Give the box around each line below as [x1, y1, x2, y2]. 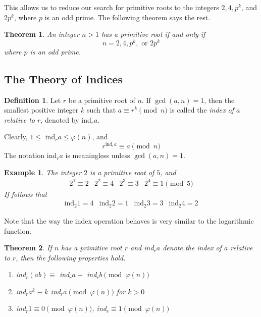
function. [4, 225, 32, 236]
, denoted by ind [40, 114, 91, 125]
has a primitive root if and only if [101, 29, 205, 39]
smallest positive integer [4, 104, 79, 115]
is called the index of [170, 104, 234, 115]
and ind [130, 242, 154, 253]
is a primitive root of [90, 167, 154, 177]
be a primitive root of [68, 94, 135, 105]
